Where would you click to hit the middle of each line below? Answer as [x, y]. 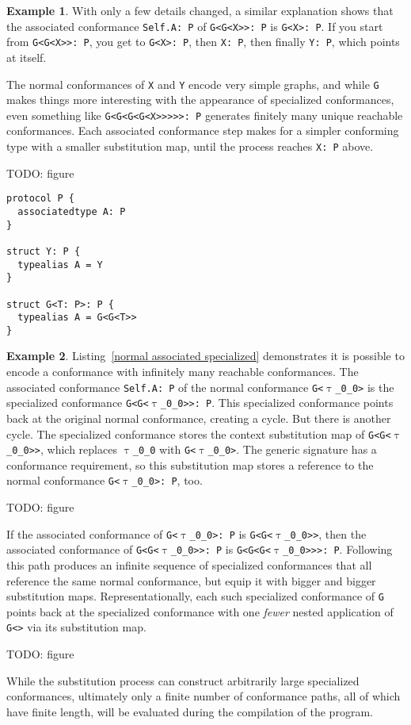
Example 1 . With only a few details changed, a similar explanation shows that [200, 10]
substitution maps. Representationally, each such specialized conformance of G [195, 596]
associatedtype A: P [72, 211]
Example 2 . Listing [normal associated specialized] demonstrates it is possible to [205, 356]
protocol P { [40, 199]
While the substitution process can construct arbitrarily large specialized [183, 680]
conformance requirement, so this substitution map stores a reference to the [190, 464]
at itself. [27, 57]
